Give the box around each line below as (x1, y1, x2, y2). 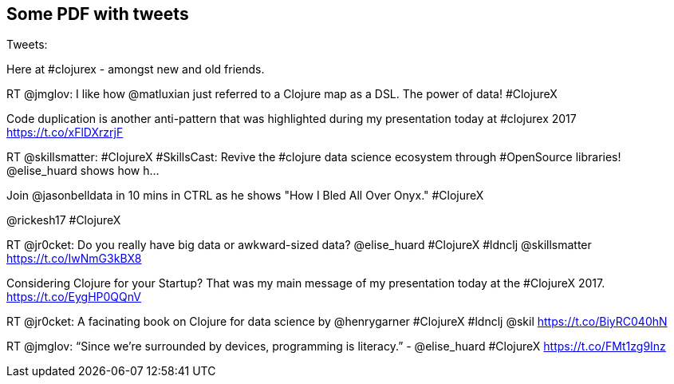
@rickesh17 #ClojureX (6, 213, 121, 228)
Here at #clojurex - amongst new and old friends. (6, 62, 265, 77)
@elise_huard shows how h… (6, 164, 160, 178)
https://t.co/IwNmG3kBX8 (6, 251, 142, 266)
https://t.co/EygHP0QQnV (6, 290, 141, 304)
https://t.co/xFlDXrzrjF (6, 125, 124, 140)
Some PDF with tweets (6, 4, 189, 24)
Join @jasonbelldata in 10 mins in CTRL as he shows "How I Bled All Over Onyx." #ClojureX (6, 188, 484, 203)
